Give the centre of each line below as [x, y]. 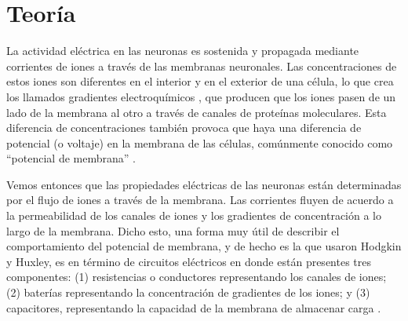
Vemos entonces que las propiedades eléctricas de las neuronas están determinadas [204, 184]
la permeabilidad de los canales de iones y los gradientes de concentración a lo [194, 215]
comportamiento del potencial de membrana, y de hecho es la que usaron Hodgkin [204, 246]
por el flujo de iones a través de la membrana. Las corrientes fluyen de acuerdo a [200, 200]
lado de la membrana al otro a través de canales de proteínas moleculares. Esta [197, 112]
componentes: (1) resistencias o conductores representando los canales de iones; [197, 277]
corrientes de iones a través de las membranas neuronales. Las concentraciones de [202, 66]
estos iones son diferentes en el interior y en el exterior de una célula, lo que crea [200, 81]
